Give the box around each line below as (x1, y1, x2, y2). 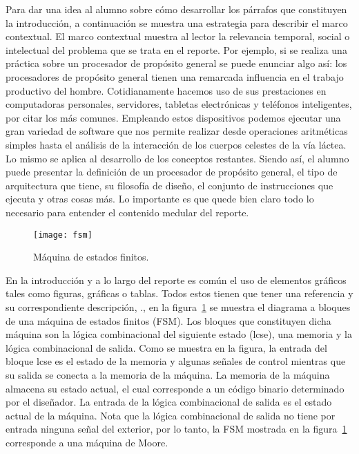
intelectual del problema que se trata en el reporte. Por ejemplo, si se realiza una (6, 42, 347, 57)
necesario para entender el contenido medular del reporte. (6, 205, 249, 219)
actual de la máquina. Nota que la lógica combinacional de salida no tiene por (6, 408, 336, 422)
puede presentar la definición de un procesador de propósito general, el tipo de (6, 164, 338, 179)
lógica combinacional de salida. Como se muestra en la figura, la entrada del (6, 340, 327, 354)
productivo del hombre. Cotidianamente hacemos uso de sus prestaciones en (6, 83, 327, 97)
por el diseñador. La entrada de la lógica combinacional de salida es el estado (6, 395, 332, 409)
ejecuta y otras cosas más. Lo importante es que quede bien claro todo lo (6, 191, 314, 206)
